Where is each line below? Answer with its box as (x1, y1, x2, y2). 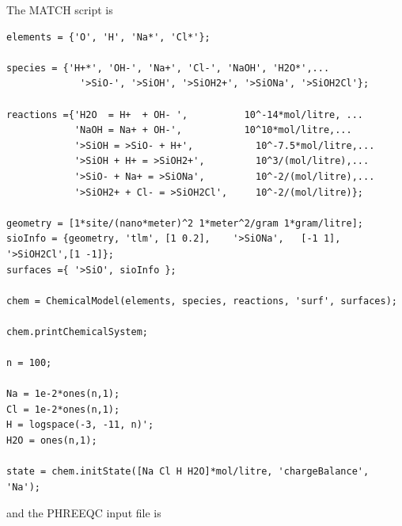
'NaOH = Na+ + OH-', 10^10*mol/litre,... (74, 124, 352, 136)
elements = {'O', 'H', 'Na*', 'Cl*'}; (6, 31, 210, 43)
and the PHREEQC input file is (6, 505, 161, 521)
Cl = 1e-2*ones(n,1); (6, 403, 120, 415)
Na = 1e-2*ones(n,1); (6, 388, 120, 400)
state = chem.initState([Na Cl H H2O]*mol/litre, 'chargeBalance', (6, 466, 370, 478)
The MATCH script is (6, 2, 113, 17)
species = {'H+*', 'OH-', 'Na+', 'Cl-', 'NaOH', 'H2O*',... (6, 62, 330, 74)
